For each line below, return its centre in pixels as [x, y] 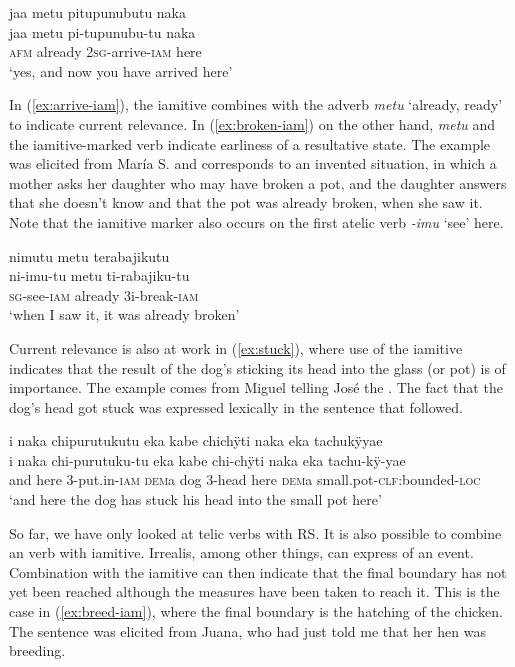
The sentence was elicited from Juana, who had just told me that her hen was [247, 630]
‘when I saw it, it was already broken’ [124, 314]
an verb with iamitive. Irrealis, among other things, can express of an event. [241, 552]
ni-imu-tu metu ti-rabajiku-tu [99, 275]
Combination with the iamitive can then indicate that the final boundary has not [258, 571]
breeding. [37, 650]
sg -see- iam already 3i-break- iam [104, 294]
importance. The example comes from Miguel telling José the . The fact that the [256, 387]
